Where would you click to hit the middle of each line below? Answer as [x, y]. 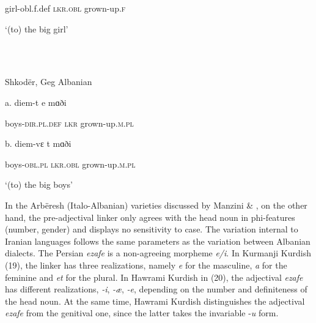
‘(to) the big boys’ [39, 184]
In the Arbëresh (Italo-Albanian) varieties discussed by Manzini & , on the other [156, 205]
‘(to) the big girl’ [37, 28]
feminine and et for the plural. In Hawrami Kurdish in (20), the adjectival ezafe [154, 277]
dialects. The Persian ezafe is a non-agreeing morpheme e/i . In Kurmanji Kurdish [158, 253]
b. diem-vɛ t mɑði [38, 143]
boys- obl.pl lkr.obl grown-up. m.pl [70, 164]
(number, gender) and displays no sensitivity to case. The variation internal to [152, 229]
